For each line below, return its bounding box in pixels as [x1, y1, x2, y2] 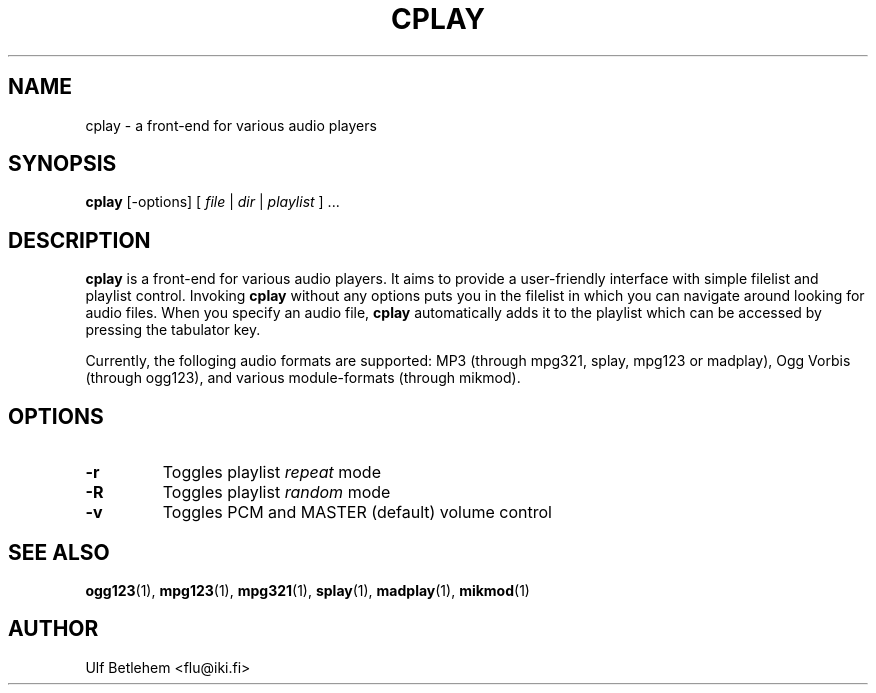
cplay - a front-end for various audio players [85, 116, 377, 134]
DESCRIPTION [8, 227, 151, 253]
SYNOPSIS [8, 151, 117, 177]
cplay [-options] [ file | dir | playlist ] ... [85, 193, 340, 211]
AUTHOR [8, 616, 99, 642]
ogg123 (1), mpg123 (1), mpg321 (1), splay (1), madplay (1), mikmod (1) [85, 581, 530, 599]
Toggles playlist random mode [162, 482, 391, 503]
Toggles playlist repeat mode [162, 462, 381, 483]
